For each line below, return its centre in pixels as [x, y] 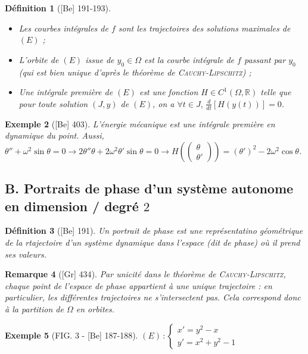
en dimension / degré [72, 206]
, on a [164, 103]
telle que [276, 92]
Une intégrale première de [66, 92]
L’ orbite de [39, 59]
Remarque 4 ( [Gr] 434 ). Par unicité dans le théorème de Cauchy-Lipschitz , [145, 274]
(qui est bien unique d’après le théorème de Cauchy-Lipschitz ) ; [135, 72]
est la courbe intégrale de [189, 59]
